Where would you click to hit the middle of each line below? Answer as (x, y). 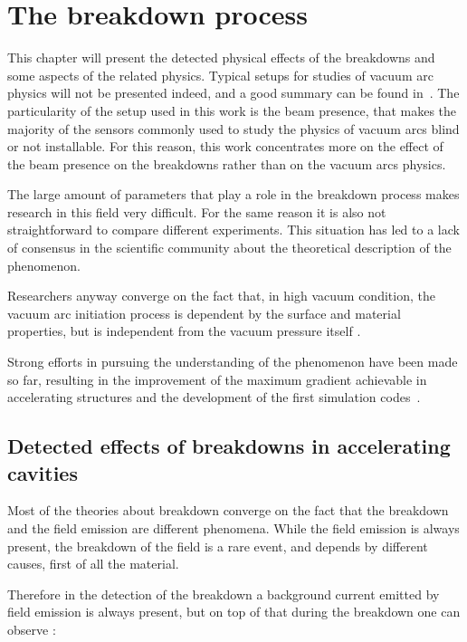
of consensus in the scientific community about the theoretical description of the (229, 248)
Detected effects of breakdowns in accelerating (229, 446)
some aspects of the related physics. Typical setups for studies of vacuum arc (220, 75)
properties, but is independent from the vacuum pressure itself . (184, 331)
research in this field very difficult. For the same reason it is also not (197, 211)
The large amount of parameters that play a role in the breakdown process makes (233, 194)
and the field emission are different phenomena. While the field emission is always (233, 528)
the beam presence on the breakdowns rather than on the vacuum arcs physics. (227, 163)
